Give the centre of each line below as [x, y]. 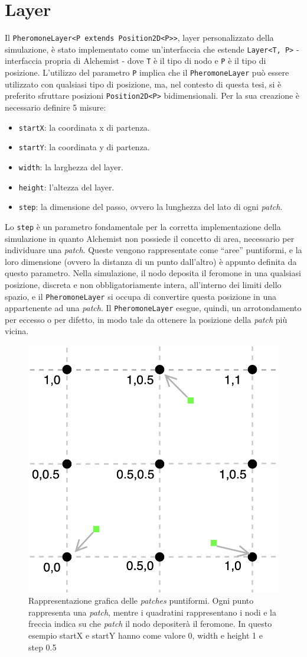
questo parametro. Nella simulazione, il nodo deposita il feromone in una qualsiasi [153, 273]
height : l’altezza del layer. [66, 187]
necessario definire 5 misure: [55, 107]
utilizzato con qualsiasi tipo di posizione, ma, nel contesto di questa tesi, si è [143, 84]
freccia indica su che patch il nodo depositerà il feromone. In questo [150, 624]
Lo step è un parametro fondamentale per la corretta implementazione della [143, 226]
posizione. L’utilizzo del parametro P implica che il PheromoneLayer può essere [147, 72]
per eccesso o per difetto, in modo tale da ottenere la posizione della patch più [146, 319]
